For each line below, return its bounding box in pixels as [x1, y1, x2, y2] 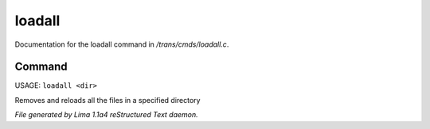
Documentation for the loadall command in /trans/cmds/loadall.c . [14, 40, 229, 49]
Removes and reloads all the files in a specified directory [14, 95, 201, 104]
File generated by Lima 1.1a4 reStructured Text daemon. [14, 110, 198, 120]
